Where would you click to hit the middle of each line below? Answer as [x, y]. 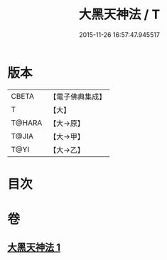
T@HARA [27, 123]
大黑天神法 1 [34, 248]
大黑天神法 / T [119, 15]
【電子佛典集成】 [78, 97]
